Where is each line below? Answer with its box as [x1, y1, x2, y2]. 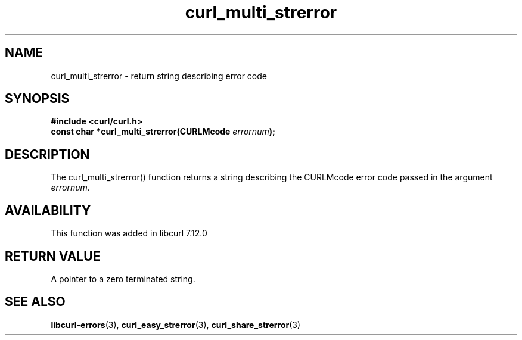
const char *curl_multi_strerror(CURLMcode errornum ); [51, 126, 275, 137]
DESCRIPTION [5, 146, 90, 162]
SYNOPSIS [5, 91, 70, 107]
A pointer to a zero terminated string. [51, 273, 195, 284]
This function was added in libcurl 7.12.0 [51, 228, 207, 239]
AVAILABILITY [5, 202, 91, 218]
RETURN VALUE [5, 248, 101, 264]
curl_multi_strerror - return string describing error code [51, 70, 267, 81]
